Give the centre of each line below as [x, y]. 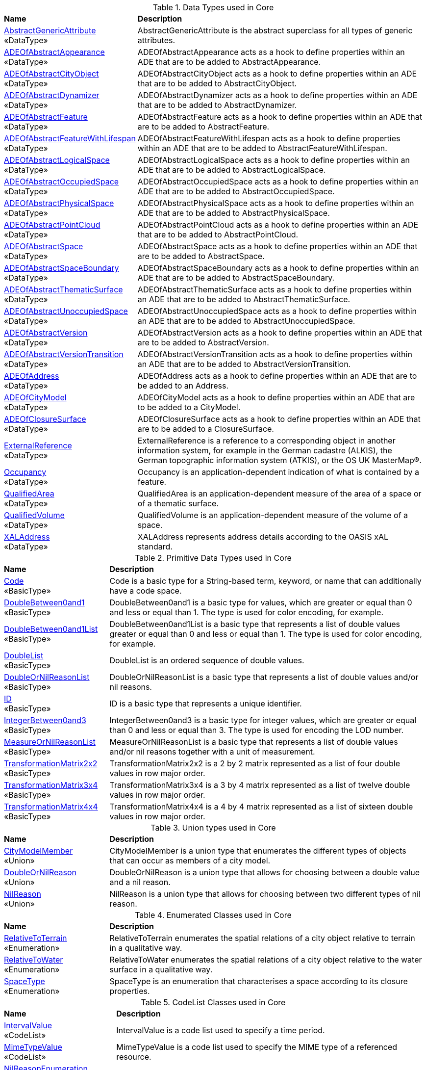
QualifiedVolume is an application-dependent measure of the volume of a [273, 515]
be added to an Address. [183, 386]
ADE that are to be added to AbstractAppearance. [229, 62]
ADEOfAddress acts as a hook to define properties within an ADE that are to [277, 376]
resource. [134, 1057]
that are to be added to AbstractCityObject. [217, 83]
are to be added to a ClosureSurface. [206, 429]
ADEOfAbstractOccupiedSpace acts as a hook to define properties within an [278, 182]
